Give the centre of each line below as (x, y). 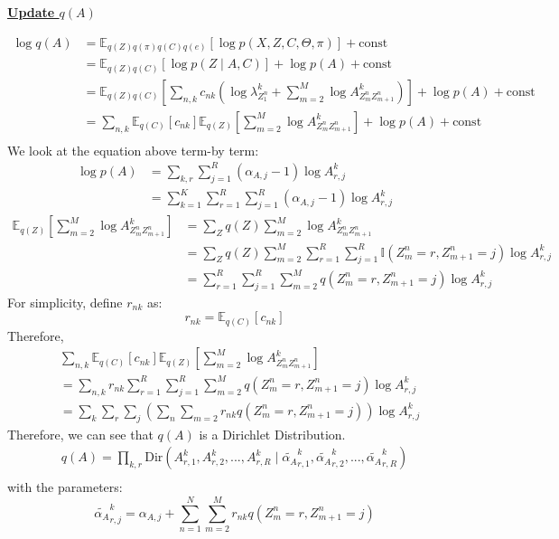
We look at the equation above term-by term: (133, 150)
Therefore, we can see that (80, 434)
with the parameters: (65, 487)
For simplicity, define (65, 302)
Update (31, 12)
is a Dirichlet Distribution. (272, 434)
